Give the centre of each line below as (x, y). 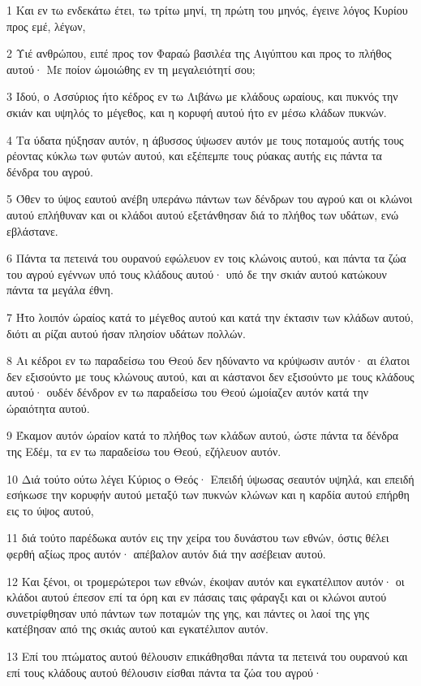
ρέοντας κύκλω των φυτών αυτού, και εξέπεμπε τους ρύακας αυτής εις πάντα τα (194, 156)
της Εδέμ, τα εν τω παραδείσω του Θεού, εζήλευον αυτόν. (144, 452)
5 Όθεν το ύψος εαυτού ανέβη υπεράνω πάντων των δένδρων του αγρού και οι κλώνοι (210, 199)
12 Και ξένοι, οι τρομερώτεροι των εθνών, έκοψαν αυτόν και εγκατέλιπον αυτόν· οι (206, 581)
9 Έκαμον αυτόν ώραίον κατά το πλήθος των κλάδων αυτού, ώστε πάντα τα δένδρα (203, 435)
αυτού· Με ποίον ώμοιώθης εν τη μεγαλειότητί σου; (131, 69)
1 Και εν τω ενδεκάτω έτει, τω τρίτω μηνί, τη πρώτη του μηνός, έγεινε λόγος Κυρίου (207, 10)
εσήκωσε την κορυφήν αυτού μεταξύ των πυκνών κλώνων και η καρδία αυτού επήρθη (208, 495)
